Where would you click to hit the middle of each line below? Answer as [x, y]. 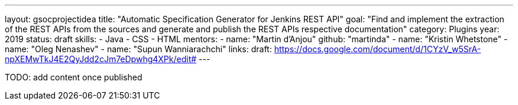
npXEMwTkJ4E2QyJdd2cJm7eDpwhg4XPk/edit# [101, 59]
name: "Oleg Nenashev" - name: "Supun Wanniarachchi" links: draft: [138, 49]
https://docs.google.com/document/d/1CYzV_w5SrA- [378, 49]
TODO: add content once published [74, 77]
